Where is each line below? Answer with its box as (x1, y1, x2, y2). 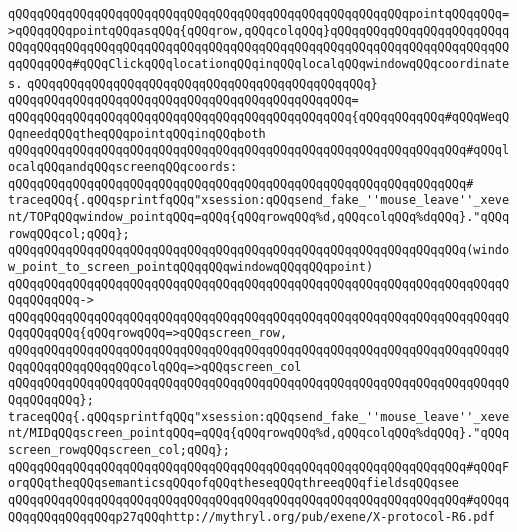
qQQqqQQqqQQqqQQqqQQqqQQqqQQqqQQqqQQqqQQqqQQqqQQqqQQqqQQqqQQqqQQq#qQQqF (8, 459, 510, 474)
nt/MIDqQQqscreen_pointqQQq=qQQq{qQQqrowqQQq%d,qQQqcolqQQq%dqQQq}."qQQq (8, 426, 510, 441)
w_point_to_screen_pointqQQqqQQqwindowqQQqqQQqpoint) (8, 259, 374, 274)
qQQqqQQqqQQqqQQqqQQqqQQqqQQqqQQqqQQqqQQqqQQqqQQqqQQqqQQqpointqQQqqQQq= (8, 7, 510, 21)
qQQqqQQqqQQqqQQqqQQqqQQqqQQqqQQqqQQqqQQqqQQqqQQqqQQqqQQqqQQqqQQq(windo (8, 243, 510, 258)
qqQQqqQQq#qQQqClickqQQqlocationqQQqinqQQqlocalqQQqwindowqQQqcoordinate (8, 56, 510, 71)
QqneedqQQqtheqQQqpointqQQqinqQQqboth (8, 126, 266, 141)
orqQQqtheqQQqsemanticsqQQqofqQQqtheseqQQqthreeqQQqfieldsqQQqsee (8, 476, 460, 491)
